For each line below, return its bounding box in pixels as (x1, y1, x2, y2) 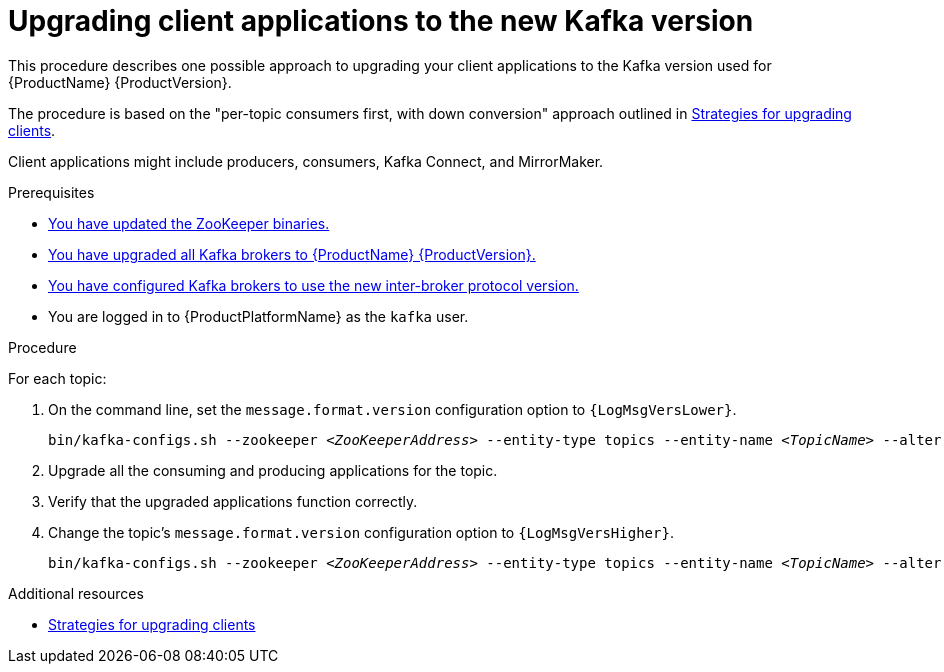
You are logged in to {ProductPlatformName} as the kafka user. (48, 307, 469, 325)
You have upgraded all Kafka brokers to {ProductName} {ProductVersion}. (48, 245, 536, 263)
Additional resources (8, 584, 144, 602)
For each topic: (8, 369, 107, 387)
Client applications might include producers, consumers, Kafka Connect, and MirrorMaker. (8, 152, 604, 170)
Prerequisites (8, 183, 95, 201)
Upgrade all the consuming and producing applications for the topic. (48, 461, 498, 479)
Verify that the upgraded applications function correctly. (48, 492, 418, 510)
